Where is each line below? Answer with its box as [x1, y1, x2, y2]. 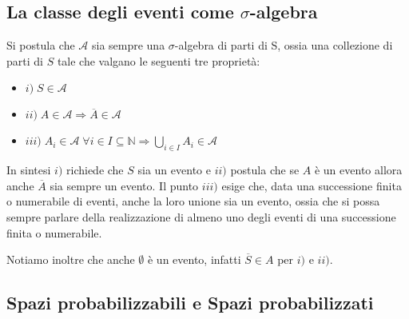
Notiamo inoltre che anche [6, 251, 135, 268]
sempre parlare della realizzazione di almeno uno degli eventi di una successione [6, 208, 396, 225]
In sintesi [6, 161, 51, 178]
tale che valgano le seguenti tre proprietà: [57, 52, 260, 69]
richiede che [66, 161, 124, 178]
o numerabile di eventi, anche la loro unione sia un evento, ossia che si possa [6, 193, 380, 209]
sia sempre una [91, 37, 165, 54]
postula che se [230, 161, 300, 178]
